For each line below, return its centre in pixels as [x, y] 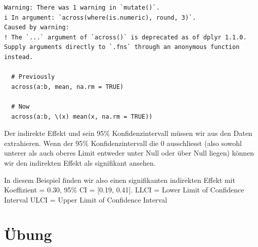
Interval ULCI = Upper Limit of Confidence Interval [86, 199]
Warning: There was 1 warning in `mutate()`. [82, 8]
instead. [19, 57]
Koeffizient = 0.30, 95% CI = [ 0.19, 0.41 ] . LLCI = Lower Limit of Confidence [124, 190]
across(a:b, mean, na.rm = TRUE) [68, 87]
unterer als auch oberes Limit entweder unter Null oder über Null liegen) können [129, 153]
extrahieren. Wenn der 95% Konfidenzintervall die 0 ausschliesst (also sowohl [123, 143]
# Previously [33, 77]
